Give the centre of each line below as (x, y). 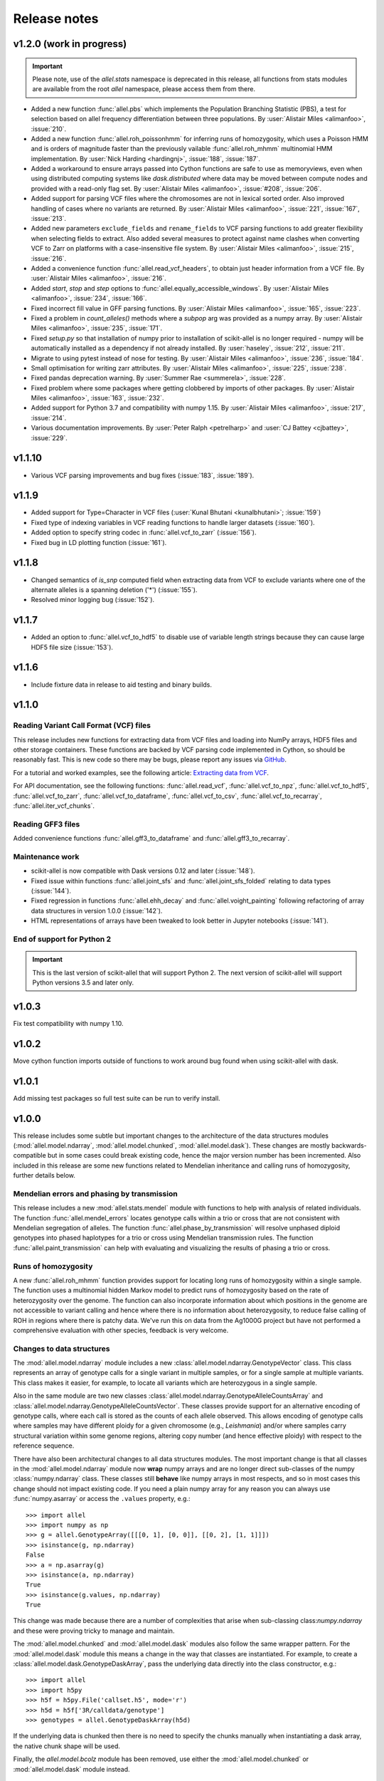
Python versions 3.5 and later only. (83, 982)
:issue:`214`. (49, 417)
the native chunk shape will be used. (67, 1746)
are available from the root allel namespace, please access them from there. (144, 89)
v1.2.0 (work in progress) (70, 44)
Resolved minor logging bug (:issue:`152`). (93, 600)
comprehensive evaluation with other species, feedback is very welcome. (121, 1330)
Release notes (56, 19)
